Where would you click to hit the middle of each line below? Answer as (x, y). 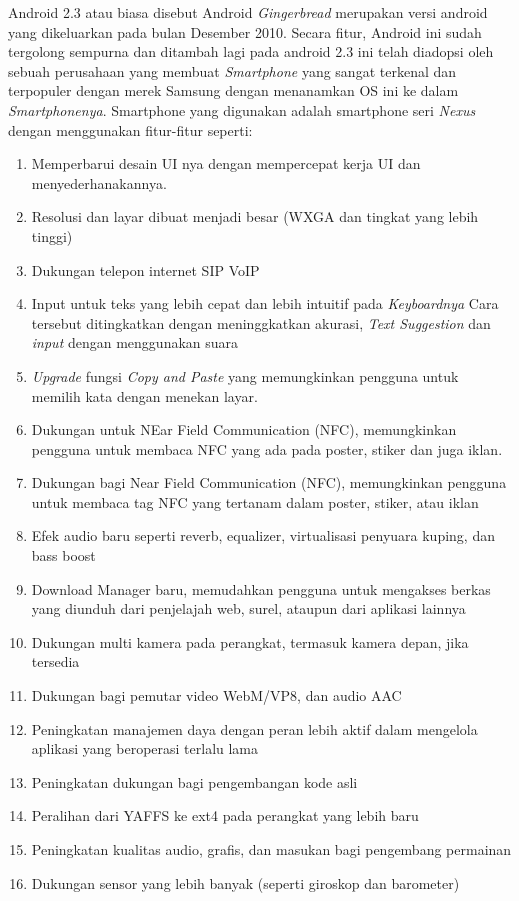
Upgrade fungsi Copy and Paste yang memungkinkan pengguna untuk (245, 375)
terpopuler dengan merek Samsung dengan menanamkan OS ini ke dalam (233, 90)
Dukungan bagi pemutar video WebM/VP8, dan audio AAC (216, 695)
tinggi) (52, 235)
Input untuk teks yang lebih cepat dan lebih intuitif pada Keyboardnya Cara (265, 303)
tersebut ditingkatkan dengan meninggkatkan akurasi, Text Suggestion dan (261, 322)
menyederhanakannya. (99, 182)
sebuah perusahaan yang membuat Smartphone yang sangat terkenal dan (232, 70)
